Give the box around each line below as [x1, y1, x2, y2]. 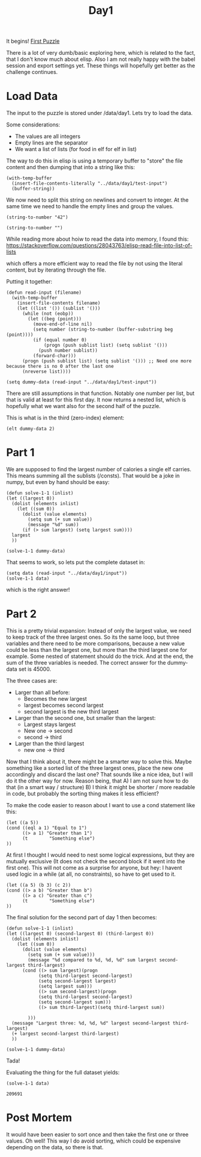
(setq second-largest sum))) [38, 999, 112, 1005]
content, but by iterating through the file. [6, 266, 106, 274]
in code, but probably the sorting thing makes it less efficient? [6, 790, 159, 797]
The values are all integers [14, 133, 81, 140]
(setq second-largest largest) [38, 978, 117, 984]
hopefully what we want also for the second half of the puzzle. [6, 403, 161, 410]
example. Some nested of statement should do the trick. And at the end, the [6, 653, 194, 660]
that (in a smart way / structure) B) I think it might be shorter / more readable [6, 784, 196, 790]
